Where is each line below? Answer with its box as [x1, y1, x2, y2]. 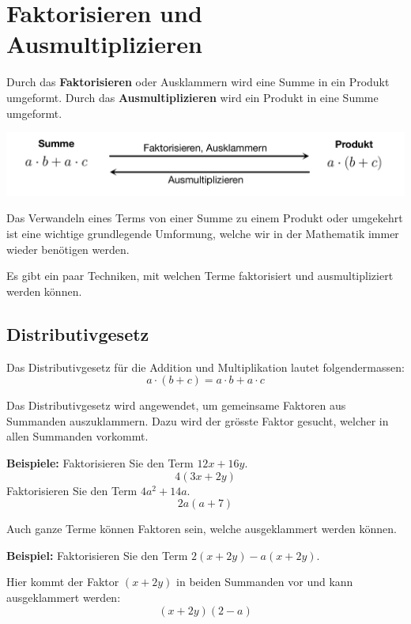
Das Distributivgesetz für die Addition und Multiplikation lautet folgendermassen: [6, 358, 405, 375]
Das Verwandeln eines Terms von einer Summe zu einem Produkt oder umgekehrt [6, 210, 403, 226]
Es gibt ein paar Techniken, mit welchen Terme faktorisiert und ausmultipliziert [6, 267, 394, 284]
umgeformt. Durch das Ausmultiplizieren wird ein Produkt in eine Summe [6, 89, 379, 105]
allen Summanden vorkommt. [6, 428, 149, 444]
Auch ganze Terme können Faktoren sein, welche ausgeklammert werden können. [6, 520, 397, 537]
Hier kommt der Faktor [6, 573, 119, 590]
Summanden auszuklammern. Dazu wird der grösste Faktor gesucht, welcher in [6, 412, 389, 429]
